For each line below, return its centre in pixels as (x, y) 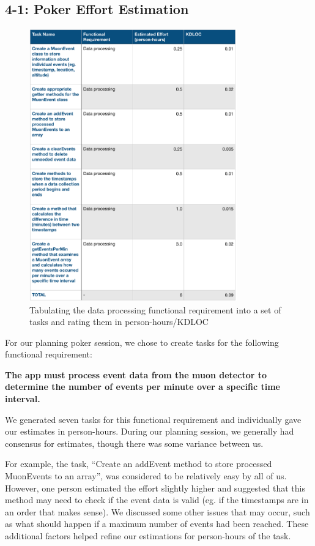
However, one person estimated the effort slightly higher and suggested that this (155, 488)
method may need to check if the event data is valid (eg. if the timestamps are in (157, 500)
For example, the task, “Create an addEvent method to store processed (139, 464)
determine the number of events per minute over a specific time (143, 387)
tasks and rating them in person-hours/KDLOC (119, 322)
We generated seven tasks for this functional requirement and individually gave (153, 419)
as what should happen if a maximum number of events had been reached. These (157, 524)
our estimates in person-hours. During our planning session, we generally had (150, 431)
